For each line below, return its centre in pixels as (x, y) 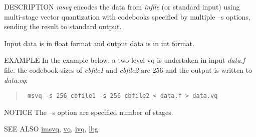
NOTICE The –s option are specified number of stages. (89, 112)
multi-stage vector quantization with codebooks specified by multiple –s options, (127, 16)
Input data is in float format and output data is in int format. (99, 43)
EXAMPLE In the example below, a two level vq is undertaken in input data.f (124, 60)
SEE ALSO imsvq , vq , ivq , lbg (51, 129)
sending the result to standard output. (63, 26)
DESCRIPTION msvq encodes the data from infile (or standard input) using (122, 7)
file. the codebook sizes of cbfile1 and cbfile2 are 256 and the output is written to (128, 70)
